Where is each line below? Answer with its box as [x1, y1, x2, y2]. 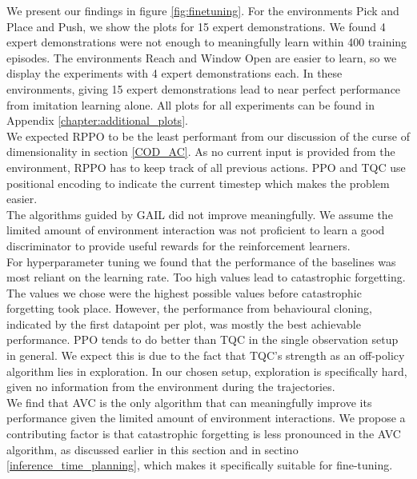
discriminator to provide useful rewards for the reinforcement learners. [6, 237, 351, 253]
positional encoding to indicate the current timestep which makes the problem [6, 174, 390, 191]
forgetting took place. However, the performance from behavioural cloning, [6, 300, 372, 317]
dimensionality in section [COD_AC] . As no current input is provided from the [6, 143, 395, 160]
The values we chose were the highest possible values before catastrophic [6, 284, 362, 301]
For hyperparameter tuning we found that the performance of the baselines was [6, 253, 396, 269]
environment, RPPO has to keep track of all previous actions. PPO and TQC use [6, 158, 406, 175]
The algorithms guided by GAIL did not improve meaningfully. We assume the [6, 206, 393, 222]
